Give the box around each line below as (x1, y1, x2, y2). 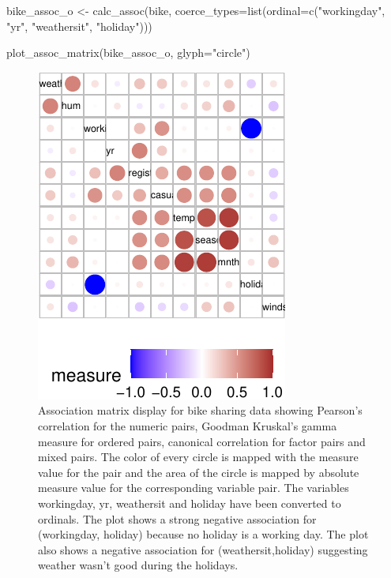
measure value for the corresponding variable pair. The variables (38, 479, 349, 496)
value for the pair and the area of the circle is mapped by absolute (38, 464, 359, 480)
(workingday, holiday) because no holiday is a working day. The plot (38, 526, 369, 542)
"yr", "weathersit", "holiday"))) (6, 17, 152, 34)
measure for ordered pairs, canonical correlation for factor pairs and (38, 433, 366, 449)
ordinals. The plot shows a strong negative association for (38, 510, 317, 527)
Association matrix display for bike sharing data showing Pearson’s (38, 402, 363, 418)
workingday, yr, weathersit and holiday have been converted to (38, 494, 341, 511)
